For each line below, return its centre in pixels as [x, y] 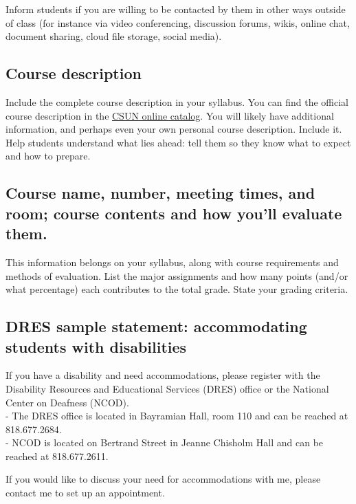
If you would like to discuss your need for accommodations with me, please [163, 479]
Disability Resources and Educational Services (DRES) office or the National [167, 388]
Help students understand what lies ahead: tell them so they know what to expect [178, 142]
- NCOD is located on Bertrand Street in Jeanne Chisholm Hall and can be [165, 442]
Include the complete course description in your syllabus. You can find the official [177, 101]
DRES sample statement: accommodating [156, 326]
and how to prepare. [48, 156]
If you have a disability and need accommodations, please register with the [163, 375]
